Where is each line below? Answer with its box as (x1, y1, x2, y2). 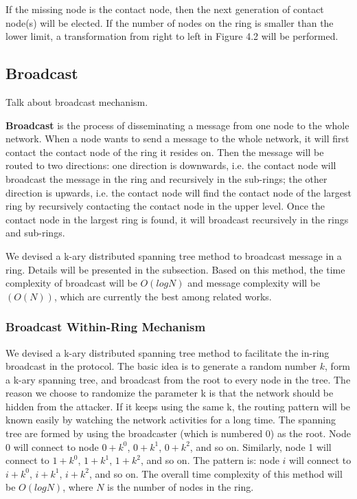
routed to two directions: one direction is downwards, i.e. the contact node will (5, 158, 336, 173)
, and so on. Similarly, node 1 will (189, 439, 332, 454)
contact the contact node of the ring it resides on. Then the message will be (5, 144, 324, 159)
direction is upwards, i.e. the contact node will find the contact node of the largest (5, 185, 352, 199)
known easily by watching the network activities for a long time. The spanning (5, 412, 336, 427)
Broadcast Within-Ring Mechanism (5, 318, 206, 335)
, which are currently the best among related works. (54, 289, 272, 303)
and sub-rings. (5, 225, 65, 240)
